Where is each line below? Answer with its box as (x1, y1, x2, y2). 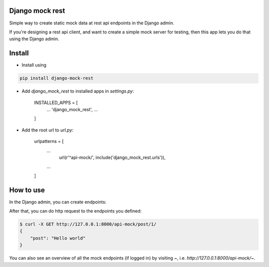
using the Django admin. (9, 36, 59, 42)
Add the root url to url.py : (21, 127, 74, 133)
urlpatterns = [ (34, 138, 64, 144)
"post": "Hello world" (30, 235, 86, 241)
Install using (21, 62, 47, 68)
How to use (9, 186, 45, 194)
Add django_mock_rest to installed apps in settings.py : (21, 88, 134, 94)
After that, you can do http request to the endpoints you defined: (9, 208, 142, 214)
